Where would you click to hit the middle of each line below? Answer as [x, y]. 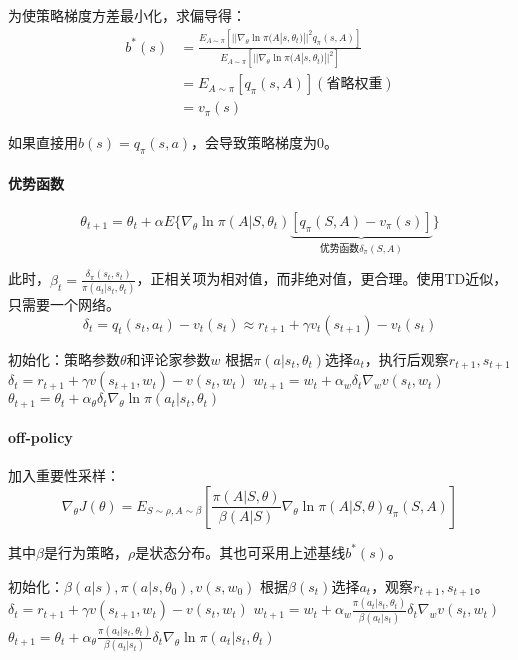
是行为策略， [85, 551]
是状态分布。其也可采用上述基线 [240, 551]
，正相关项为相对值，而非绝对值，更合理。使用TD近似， [322, 278]
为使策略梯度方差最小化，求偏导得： [127, 15]
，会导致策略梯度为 [254, 142]
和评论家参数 [168, 358]
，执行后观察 [406, 358]
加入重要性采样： [64, 475]
